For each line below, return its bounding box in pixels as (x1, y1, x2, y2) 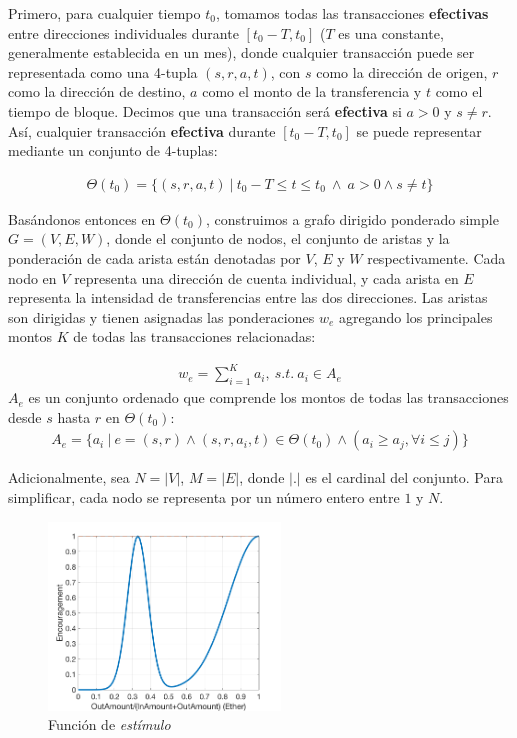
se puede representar (356, 120, 482, 141)
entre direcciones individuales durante (8, 22, 239, 43)
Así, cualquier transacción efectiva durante (8, 120, 276, 141)
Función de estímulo (48, 714, 171, 735)
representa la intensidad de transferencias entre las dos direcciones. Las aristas (8, 287, 488, 308)
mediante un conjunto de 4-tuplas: (8, 140, 218, 161)
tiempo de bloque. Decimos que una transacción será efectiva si (8, 100, 402, 121)
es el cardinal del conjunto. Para (305, 467, 503, 488)
